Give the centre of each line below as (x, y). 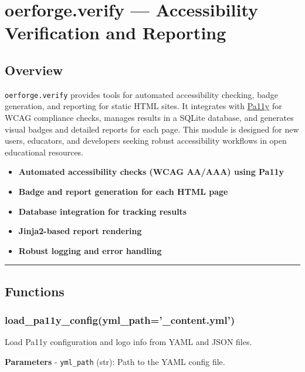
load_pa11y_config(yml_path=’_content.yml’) (120, 320)
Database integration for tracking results (103, 211)
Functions (35, 291)
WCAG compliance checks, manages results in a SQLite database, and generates (149, 118)
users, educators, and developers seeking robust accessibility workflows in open (146, 141)
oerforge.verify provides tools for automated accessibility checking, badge (141, 94)
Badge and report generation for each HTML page (123, 191)
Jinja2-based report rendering (80, 231)
